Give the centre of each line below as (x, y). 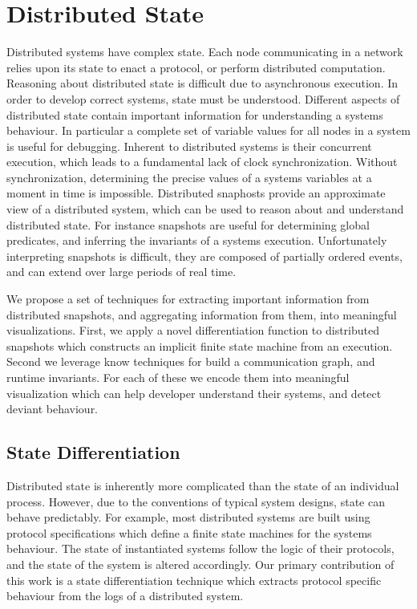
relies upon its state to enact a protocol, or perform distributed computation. (196, 67)
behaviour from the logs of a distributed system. (125, 596)
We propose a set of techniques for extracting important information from (188, 299)
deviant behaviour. (53, 409)
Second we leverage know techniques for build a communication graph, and (191, 361)
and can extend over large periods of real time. (121, 272)
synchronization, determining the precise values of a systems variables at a (189, 177)
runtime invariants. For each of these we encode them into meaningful (178, 377)
